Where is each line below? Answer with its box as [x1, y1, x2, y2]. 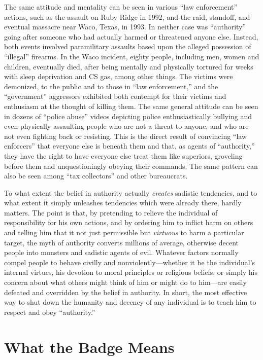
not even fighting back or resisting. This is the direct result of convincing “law [4, 130, 247, 141]
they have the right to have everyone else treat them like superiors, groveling [4, 150, 243, 161]
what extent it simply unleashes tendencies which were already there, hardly [4, 197, 242, 208]
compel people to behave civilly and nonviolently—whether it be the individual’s [4, 257, 255, 267]
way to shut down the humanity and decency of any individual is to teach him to [4, 297, 256, 307]
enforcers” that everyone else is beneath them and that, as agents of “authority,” [4, 140, 255, 151]
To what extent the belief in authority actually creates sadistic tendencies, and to [4, 187, 257, 198]
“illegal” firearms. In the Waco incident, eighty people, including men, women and [4, 51, 259, 61]
